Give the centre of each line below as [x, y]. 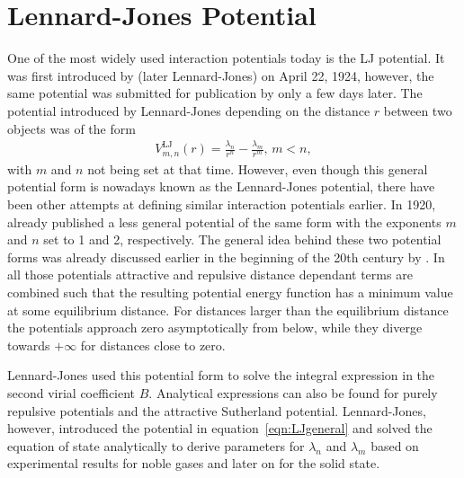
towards [29, 345]
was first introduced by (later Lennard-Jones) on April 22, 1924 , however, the [221, 75]
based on [395, 445]
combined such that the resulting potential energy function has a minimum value [230, 292]
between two [418, 110]
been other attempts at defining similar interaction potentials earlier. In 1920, [222, 204]
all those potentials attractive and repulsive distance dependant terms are [210, 274]
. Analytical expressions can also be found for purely [293, 392]
